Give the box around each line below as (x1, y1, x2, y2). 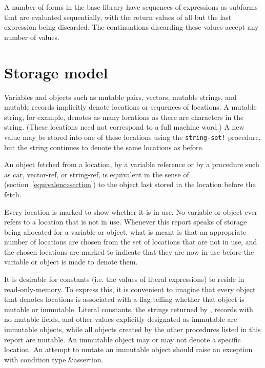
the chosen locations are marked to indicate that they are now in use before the (4, 246, 254, 257)
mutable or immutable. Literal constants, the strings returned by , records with (4, 303, 253, 314)
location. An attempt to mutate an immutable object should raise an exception (4, 344, 253, 355)
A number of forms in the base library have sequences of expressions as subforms (4, 2, 258, 12)
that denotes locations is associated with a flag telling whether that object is (4, 294, 244, 304)
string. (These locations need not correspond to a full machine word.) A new (4, 121, 244, 132)
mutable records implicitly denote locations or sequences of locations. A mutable (4, 101, 257, 112)
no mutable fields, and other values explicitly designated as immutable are (4, 314, 237, 324)
